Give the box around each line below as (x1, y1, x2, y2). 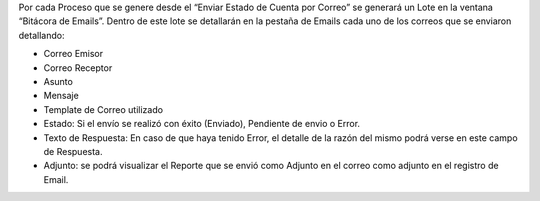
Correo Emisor (43, 48, 104, 60)
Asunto (43, 75, 74, 87)
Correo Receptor (43, 61, 113, 74)
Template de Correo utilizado (43, 103, 164, 115)
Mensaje (43, 90, 79, 102)
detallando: (18, 29, 65, 41)
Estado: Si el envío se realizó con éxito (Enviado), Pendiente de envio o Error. (43, 118, 360, 130)
